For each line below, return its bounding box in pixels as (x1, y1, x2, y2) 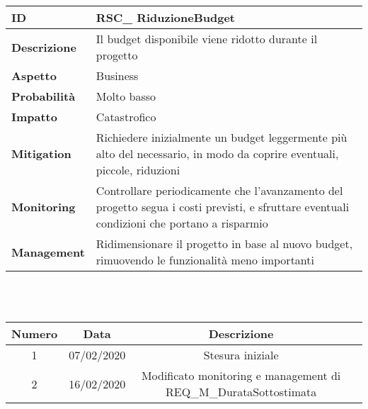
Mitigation (11, 145, 71, 162)
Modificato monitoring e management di (141, 367, 341, 384)
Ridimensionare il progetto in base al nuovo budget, (96, 235, 353, 252)
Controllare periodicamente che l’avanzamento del (96, 182, 343, 198)
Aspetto (11, 67, 57, 84)
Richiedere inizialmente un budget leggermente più (96, 129, 347, 145)
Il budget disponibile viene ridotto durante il (96, 30, 318, 47)
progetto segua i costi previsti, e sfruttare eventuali (96, 198, 350, 215)
